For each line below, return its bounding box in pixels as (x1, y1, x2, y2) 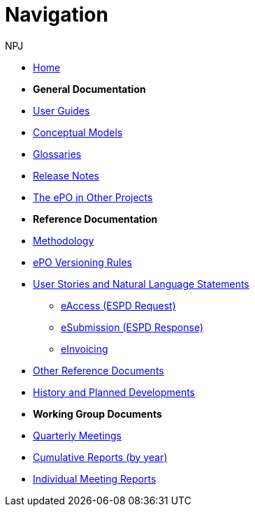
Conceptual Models (33, 126, 123, 138)
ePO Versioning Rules (33, 256, 132, 268)
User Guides (33, 104, 90, 117)
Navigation (5, 3, 108, 27)
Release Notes (33, 169, 99, 182)
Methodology (33, 234, 94, 247)
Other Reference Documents (33, 364, 164, 376)
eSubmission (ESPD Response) (61, 321, 204, 333)
